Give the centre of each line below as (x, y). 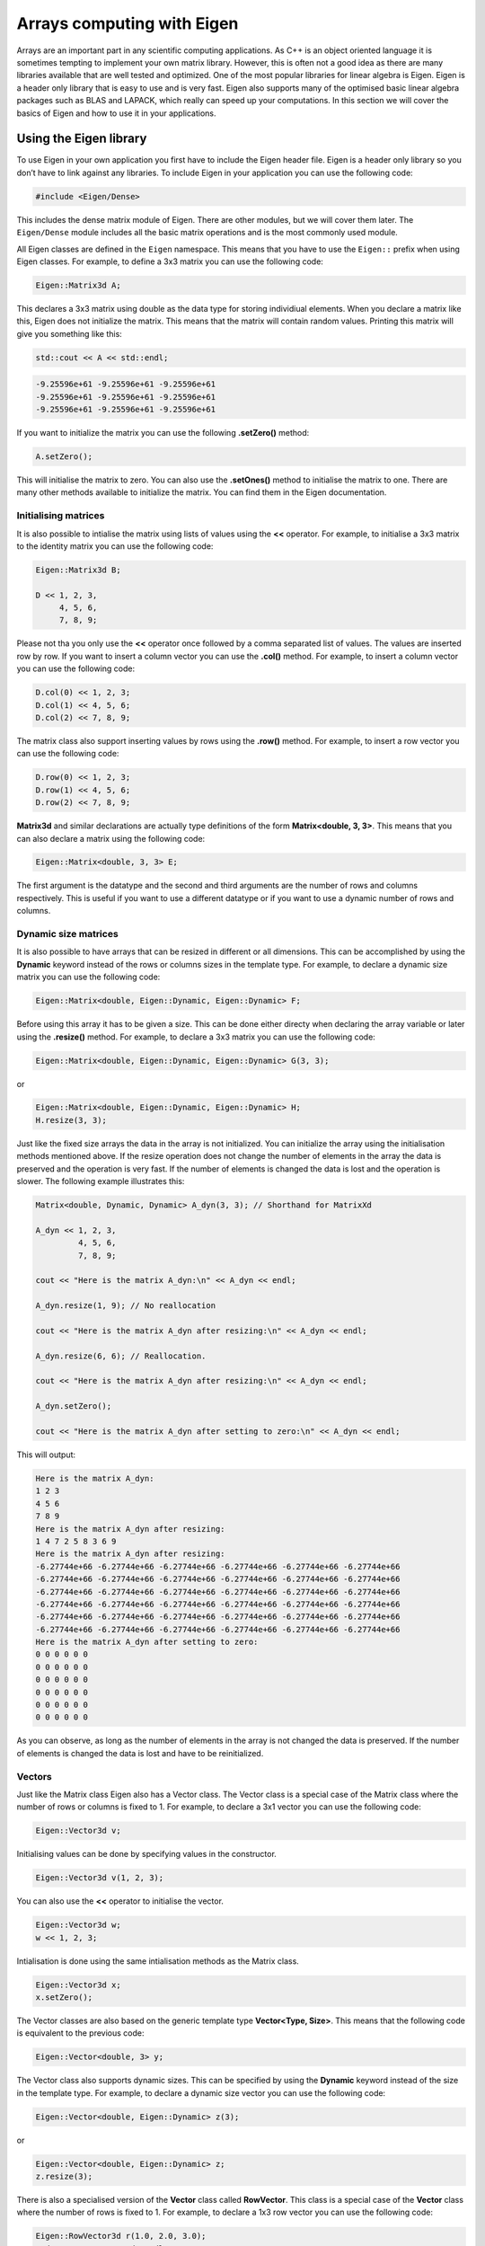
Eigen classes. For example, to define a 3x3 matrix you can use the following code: (170, 261)
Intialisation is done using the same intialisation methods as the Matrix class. (158, 1961)
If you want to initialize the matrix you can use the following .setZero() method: (163, 433)
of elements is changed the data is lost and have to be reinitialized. (140, 1753)
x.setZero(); (64, 1998)
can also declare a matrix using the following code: (111, 838)
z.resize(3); (64, 2177)
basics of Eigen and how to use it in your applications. (116, 113)
